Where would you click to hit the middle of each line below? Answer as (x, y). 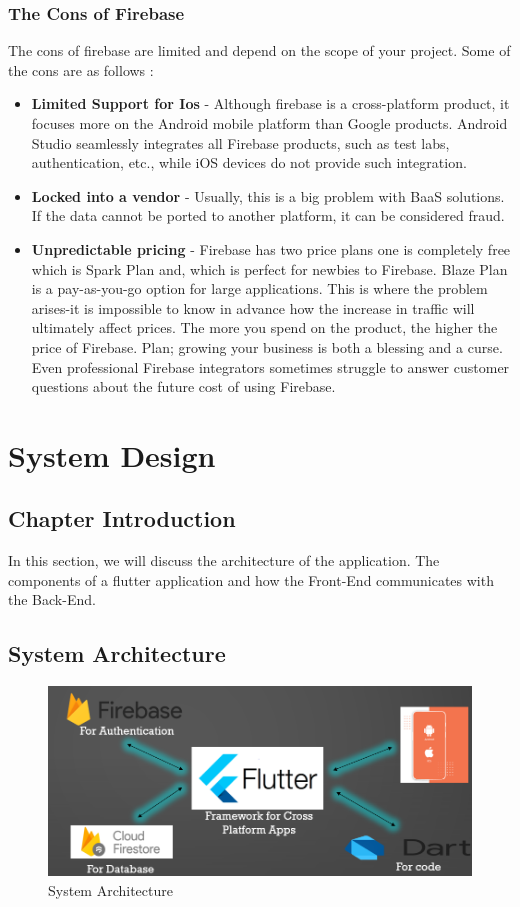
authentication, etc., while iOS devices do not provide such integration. (249, 162)
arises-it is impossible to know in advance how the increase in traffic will (253, 307)
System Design (112, 454)
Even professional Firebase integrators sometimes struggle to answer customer (270, 366)
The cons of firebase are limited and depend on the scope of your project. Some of (259, 50)
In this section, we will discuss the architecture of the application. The (224, 560)
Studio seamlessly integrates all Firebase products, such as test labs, (240, 142)
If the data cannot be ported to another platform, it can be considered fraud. (268, 215)
